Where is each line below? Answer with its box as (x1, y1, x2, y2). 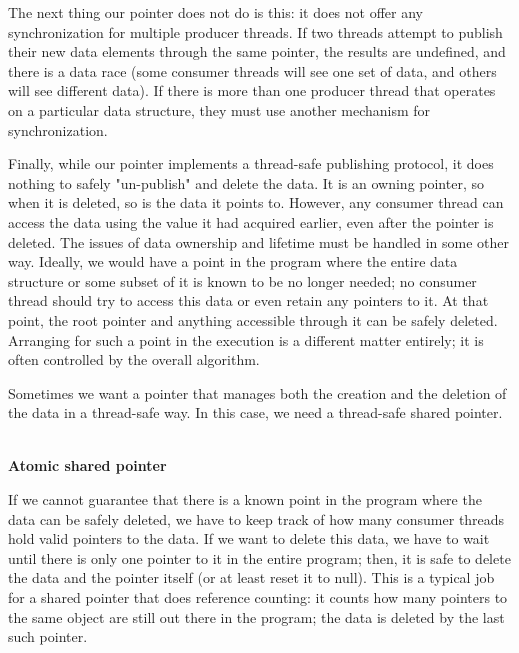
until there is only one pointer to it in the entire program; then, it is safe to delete (8, 547, 511, 568)
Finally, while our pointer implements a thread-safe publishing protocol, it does (8, 153, 494, 174)
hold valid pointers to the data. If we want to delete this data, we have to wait (8, 528, 490, 549)
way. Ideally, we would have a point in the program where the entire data (8, 251, 458, 272)
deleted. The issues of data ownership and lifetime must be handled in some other (8, 231, 510, 252)
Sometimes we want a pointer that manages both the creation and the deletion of (8, 382, 507, 403)
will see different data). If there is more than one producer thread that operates (8, 80, 496, 101)
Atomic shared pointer (8, 455, 167, 476)
